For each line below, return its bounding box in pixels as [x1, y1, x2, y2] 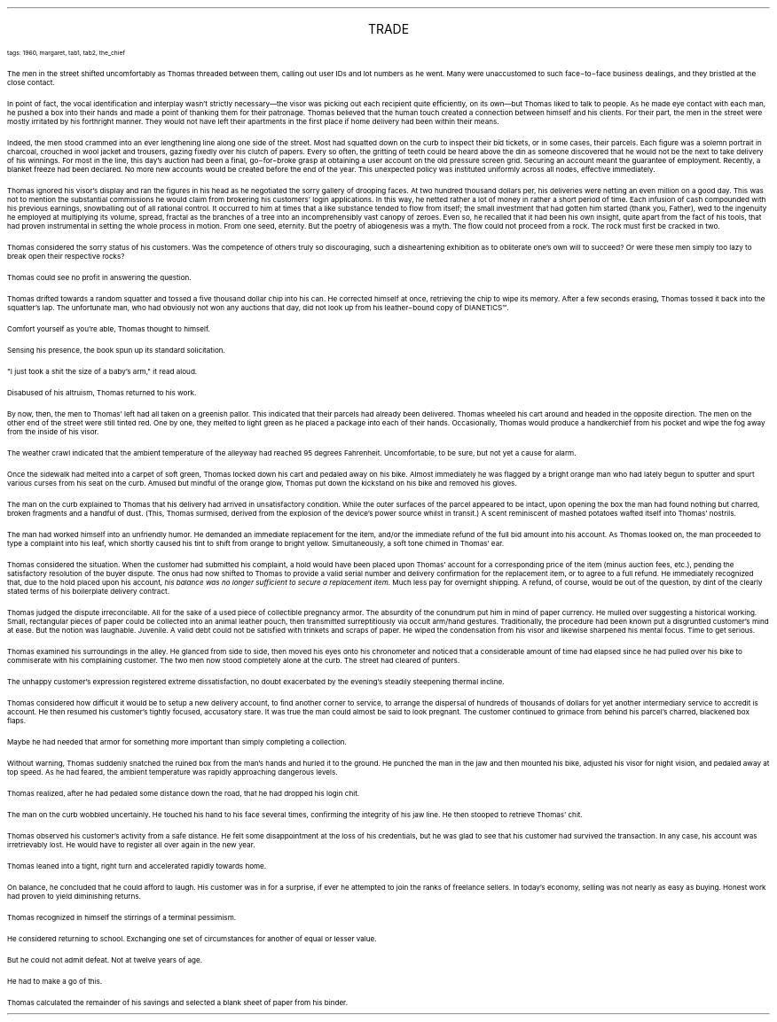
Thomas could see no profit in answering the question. [7, 273, 192, 282]
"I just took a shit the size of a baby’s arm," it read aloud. [7, 367, 198, 376]
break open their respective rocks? [7, 252, 125, 261]
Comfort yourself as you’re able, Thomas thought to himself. [7, 324, 210, 333]
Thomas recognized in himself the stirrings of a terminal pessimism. [7, 913, 237, 922]
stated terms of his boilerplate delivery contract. [7, 587, 169, 596]
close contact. [7, 78, 55, 87]
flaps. [7, 716, 27, 725]
